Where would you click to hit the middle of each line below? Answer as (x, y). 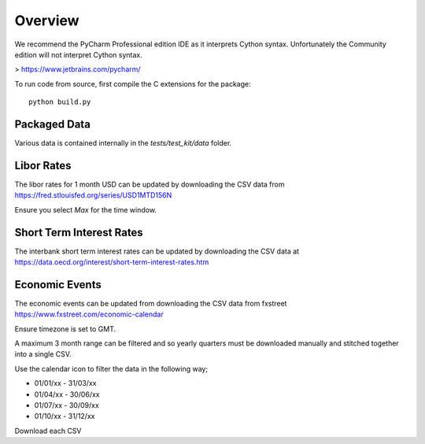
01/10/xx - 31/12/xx (65, 416)
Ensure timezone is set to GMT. (65, 329)
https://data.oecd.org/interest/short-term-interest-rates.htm (112, 262)
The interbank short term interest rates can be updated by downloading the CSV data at (157, 251)
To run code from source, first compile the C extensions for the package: (133, 83)
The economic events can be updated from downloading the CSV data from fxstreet (151, 303)
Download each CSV (48, 431)
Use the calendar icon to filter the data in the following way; (111, 368)
